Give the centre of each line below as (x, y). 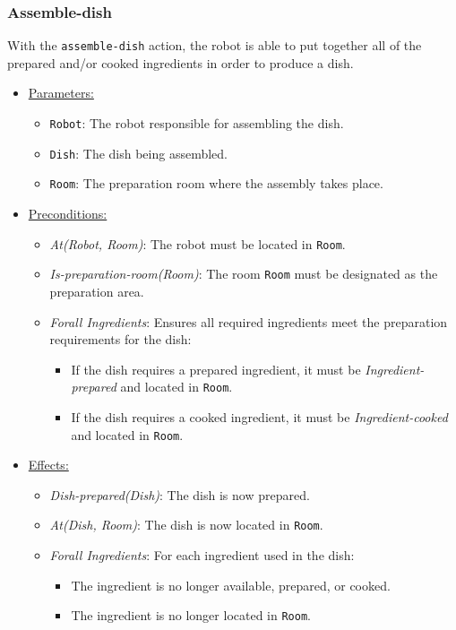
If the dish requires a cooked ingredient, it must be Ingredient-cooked (259, 416)
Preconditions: (68, 214)
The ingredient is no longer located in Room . (191, 615)
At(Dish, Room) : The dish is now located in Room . (186, 525)
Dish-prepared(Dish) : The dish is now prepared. (180, 494)
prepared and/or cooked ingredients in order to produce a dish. (181, 62)
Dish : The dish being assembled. (139, 153)
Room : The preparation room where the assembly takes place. (216, 183)
